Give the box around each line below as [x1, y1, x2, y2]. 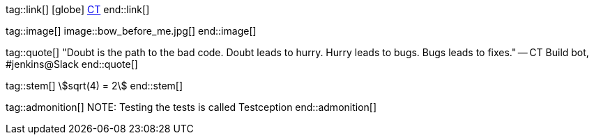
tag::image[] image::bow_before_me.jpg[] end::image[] [6, 25, 257, 37]
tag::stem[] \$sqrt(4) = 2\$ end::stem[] [6, 80, 183, 91]
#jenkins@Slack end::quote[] [6, 58, 138, 70]
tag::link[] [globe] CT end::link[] [6, 3, 150, 15]
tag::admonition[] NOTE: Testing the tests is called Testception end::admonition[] [6, 101, 377, 113]
